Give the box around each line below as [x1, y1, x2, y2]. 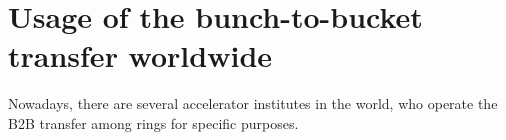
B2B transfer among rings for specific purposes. [8, 112, 299, 133]
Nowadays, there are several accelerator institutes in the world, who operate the [8, 93, 498, 114]
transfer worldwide [8, 35, 273, 76]
